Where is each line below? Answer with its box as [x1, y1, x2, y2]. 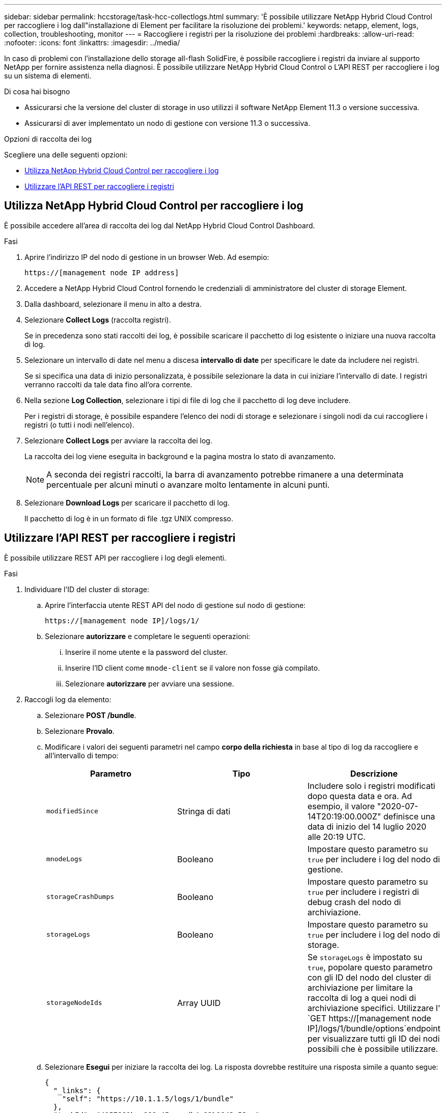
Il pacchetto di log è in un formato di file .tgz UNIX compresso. [24, 514, 233, 523]
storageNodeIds [46, 999, 102, 1007]
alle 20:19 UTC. [307, 831, 366, 842]
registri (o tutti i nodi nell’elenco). [24, 420, 134, 429]
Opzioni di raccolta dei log [4, 135, 92, 143]
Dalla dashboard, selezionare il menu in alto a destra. [24, 299, 202, 308]
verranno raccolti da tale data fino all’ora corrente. [24, 380, 192, 389]
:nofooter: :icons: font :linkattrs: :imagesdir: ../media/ [4, 38, 180, 47]
